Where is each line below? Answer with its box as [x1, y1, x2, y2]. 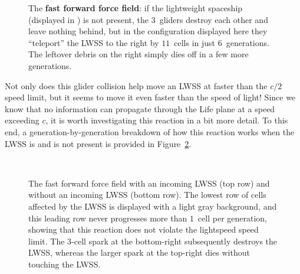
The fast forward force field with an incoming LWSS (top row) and [28, 177, 270, 189]
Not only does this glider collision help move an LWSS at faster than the [5, 79, 268, 92]
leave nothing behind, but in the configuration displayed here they [28, 25, 268, 37]
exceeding [5, 114, 39, 126]
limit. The [28, 234, 65, 247]
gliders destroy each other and [159, 13, 268, 25]
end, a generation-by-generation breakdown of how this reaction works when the [5, 125, 295, 138]
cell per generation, [197, 211, 268, 224]
